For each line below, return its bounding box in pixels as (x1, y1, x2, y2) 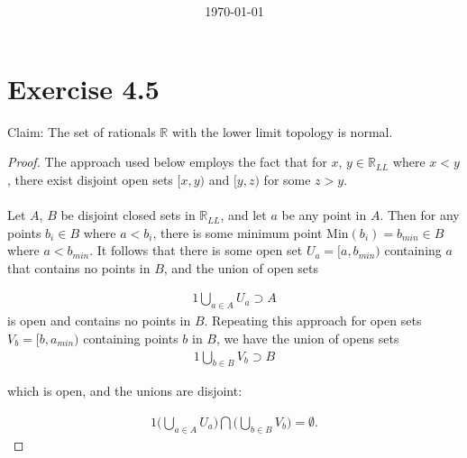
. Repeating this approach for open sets (204, 311, 422, 330)
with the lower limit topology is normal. (171, 122, 393, 141)
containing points (83, 328, 179, 347)
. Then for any (380, 206, 460, 224)
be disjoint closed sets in (60, 206, 196, 224)
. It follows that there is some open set (89, 241, 303, 260)
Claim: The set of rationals (7, 122, 156, 141)
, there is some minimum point (152, 223, 323, 242)
